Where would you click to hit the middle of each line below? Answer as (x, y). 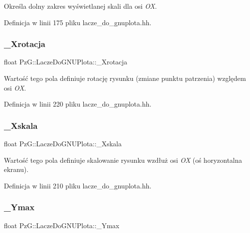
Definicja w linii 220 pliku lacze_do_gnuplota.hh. (78, 104)
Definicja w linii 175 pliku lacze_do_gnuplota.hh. (78, 22)
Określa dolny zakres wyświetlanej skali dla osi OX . (80, 6)
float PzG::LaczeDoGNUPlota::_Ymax (62, 225)
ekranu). (16, 169)
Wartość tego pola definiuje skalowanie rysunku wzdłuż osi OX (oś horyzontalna (123, 160)
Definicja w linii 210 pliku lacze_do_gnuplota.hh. (78, 185)
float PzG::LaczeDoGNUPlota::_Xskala (63, 143)
